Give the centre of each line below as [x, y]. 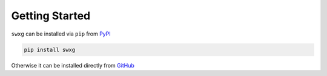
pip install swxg [50, 49]
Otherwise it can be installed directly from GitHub [73, 65]
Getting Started [51, 16]
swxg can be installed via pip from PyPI [61, 34]
